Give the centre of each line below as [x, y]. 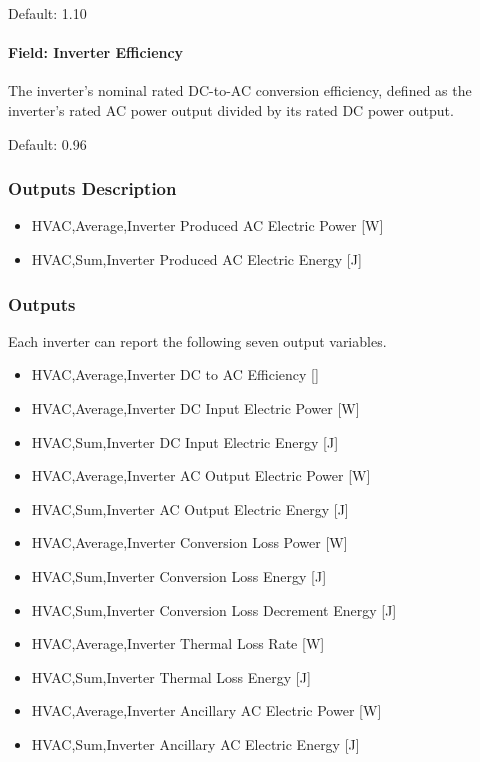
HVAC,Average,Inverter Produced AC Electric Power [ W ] [207, 225]
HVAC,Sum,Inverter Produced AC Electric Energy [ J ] [196, 258]
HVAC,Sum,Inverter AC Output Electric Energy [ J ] [190, 508]
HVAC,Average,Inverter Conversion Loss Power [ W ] [189, 542]
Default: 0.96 [47, 143]
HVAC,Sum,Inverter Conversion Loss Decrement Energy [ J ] [214, 609]
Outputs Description [92, 188]
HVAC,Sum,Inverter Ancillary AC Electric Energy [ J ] [195, 743]
